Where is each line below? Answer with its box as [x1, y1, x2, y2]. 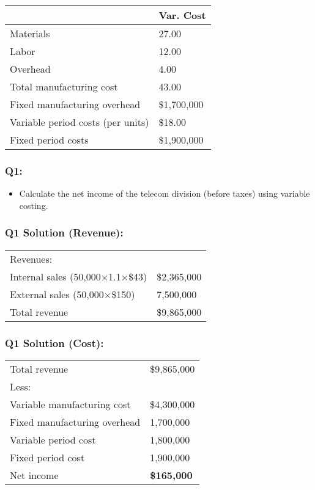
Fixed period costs [10, 133, 89, 147]
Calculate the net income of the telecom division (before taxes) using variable [19, 187, 310, 200]
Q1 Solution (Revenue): [5, 225, 124, 240]
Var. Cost [158, 8, 206, 22]
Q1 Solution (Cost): [5, 335, 104, 350]
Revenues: [10, 251, 53, 266]
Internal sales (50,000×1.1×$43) [10, 269, 147, 283]
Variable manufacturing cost [10, 397, 131, 411]
